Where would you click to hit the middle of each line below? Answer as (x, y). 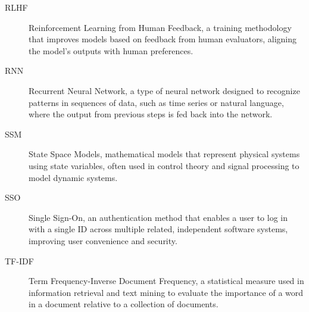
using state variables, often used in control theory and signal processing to (164, 165)
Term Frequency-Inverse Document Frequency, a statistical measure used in (166, 281)
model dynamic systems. (73, 177)
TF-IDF (19, 260)
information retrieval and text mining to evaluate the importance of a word (166, 292)
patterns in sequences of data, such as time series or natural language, (156, 102)
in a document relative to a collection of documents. (124, 304)
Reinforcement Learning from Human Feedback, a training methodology (160, 27)
